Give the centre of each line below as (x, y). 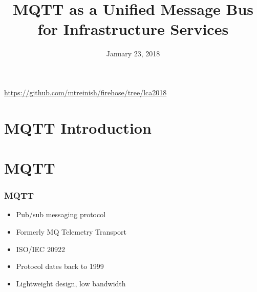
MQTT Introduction (78, 127)
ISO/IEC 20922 (40, 249)
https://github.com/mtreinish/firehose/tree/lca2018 (85, 92)
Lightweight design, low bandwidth (71, 283)
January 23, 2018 (133, 54)
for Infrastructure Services (133, 29)
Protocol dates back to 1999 (60, 266)
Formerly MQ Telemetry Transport (71, 232)
